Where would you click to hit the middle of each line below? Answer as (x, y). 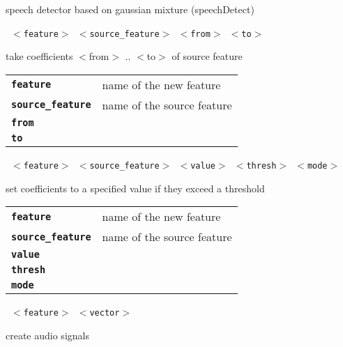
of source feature (207, 56)
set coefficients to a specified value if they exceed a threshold (135, 188)
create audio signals (47, 335)
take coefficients (39, 56)
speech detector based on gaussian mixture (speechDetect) (130, 9)
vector (105, 313)
